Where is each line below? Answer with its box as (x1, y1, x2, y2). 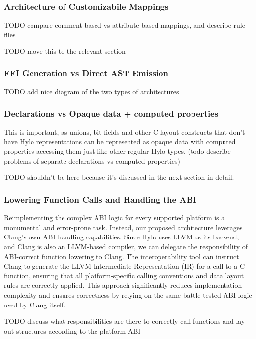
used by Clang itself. (4, 299, 65, 309)
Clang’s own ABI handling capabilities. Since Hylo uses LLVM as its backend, (4, 232, 239, 242)
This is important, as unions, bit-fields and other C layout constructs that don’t (4, 127, 245, 137)
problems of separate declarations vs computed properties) (4, 155, 180, 166)
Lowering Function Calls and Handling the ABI (4, 193, 197, 205)
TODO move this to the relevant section (4, 46, 126, 56)
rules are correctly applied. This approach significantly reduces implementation (4, 280, 242, 290)
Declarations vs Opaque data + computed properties (4, 107, 219, 119)
